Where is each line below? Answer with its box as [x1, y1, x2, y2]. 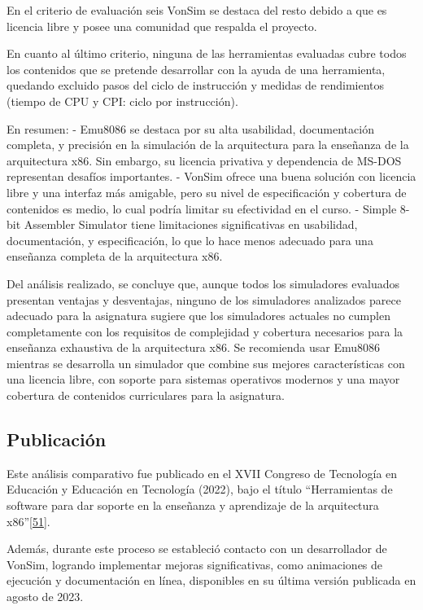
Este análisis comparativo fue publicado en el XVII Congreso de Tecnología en [7, 464, 398, 481]
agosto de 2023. [7, 588, 84, 605]
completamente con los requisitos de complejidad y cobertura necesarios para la [7, 323, 403, 340]
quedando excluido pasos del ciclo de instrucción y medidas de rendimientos [7, 77, 385, 94]
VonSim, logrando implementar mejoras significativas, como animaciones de [7, 555, 383, 573]
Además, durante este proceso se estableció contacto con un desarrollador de [7, 540, 387, 557]
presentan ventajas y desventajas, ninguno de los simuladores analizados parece [7, 291, 401, 308]
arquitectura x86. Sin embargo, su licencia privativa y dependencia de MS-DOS [7, 151, 402, 169]
